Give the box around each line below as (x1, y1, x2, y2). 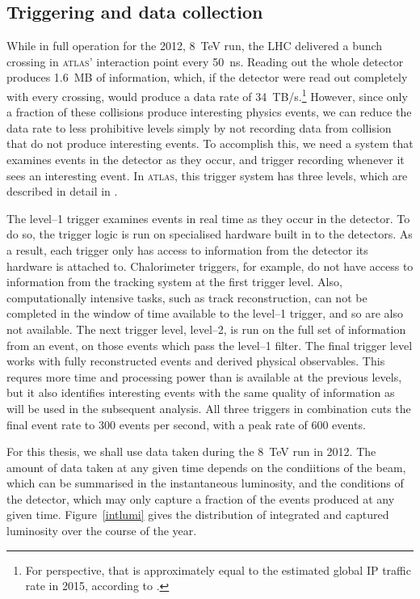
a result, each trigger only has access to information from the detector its (6, 241, 368, 258)
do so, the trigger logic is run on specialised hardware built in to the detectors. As (6, 226, 413, 243)
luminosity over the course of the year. (6, 522, 197, 539)
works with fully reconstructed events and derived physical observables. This (6, 352, 385, 369)
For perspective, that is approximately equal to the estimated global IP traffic (25, 561, 411, 578)
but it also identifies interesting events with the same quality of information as (6, 384, 395, 401)
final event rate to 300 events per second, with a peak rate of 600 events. (6, 416, 366, 432)
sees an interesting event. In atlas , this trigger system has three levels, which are (6, 167, 408, 183)
